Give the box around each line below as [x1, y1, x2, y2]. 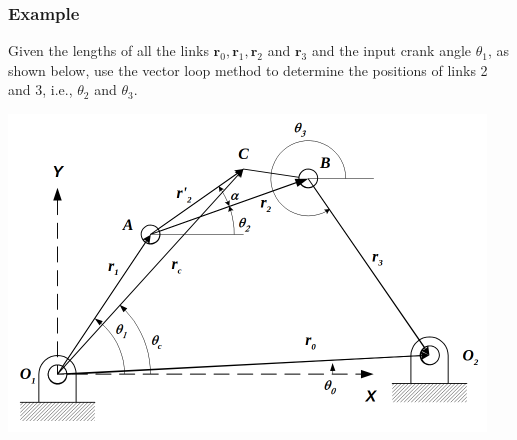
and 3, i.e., [8, 79, 73, 100]
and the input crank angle [311, 40, 472, 61]
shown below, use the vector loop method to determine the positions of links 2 [8, 59, 488, 80]
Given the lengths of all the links [8, 40, 209, 61]
